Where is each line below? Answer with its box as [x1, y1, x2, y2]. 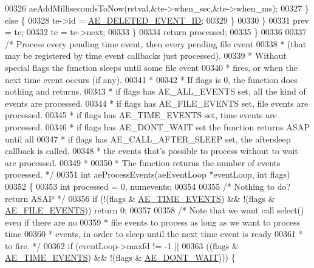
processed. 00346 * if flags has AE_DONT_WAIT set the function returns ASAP [5, 120, 310, 133]
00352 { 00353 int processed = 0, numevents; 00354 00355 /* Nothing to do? [5, 179, 291, 192]
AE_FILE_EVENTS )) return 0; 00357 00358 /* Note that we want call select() [5, 204, 304, 216]
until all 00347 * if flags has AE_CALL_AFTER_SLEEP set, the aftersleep [5, 132, 291, 145]
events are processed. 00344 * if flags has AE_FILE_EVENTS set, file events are [5, 96, 309, 109]
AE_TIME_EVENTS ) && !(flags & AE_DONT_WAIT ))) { [5, 251, 236, 264]
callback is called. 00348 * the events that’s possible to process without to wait [5, 144, 298, 157]
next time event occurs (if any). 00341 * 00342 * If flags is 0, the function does [5, 73, 298, 85]
